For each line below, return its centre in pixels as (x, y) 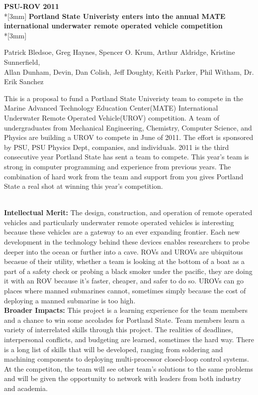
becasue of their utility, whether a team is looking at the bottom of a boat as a (125, 261)
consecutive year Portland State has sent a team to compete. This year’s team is (127, 157)
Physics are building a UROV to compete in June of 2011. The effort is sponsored (129, 137)
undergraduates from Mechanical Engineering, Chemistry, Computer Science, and (128, 127)
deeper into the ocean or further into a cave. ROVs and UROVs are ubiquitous (124, 251)
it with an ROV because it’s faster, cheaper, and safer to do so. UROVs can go (124, 281)
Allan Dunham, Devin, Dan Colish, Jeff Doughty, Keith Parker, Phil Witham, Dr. (129, 71)
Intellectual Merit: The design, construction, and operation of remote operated (128, 212)
